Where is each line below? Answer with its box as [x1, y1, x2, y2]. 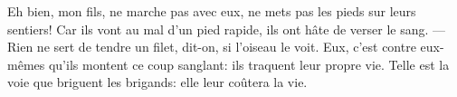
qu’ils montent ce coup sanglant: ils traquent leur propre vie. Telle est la [48, 54, 450, 73]
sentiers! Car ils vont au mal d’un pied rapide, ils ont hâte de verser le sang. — [7, 19, 446, 38]
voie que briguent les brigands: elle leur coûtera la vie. [7, 73, 308, 92]
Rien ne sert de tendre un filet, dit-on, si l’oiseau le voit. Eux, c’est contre [7, 37, 416, 56]
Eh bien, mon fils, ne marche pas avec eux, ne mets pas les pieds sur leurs [7, 2, 416, 20]
